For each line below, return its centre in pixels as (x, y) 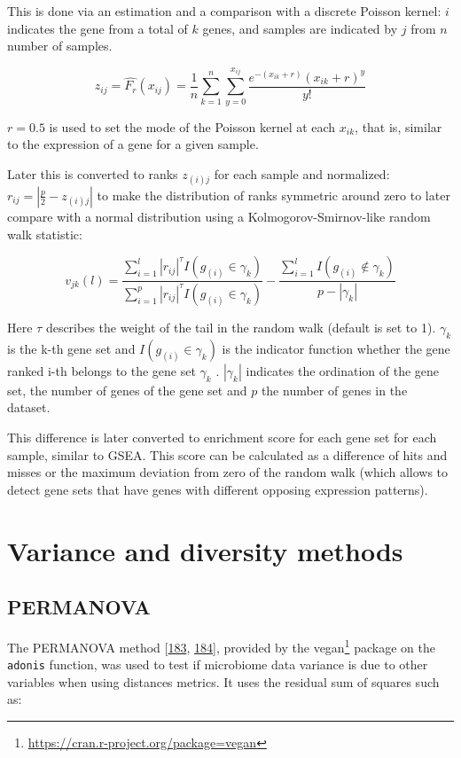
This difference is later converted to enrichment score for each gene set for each (222, 437)
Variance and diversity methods (205, 550)
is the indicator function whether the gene (336, 348)
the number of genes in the (334, 390)
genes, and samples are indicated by (300, 28)
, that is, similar (398, 126)
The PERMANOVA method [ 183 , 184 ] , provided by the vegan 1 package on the (221, 645)
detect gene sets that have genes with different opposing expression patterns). (218, 489)
